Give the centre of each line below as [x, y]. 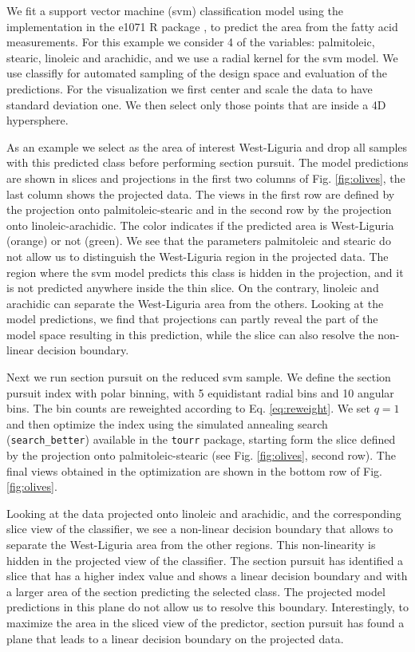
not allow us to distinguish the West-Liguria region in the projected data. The [198, 256]
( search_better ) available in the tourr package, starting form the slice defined [201, 439]
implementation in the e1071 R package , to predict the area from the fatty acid [202, 26]
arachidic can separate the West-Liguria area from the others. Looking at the [195, 303]
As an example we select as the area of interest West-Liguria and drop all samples [207, 146]
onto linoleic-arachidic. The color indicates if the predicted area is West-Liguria [200, 225]
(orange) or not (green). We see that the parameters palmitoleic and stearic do [199, 241]
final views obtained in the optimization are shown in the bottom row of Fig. [195, 470]
